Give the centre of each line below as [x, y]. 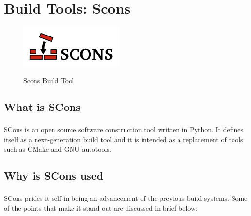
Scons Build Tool [49, 80]
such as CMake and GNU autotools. [58, 149]
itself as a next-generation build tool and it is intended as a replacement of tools [124, 139]
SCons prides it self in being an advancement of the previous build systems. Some [126, 198]
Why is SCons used [54, 175]
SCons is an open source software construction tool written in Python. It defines [124, 130]
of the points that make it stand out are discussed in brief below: [101, 208]
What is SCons [42, 106]
